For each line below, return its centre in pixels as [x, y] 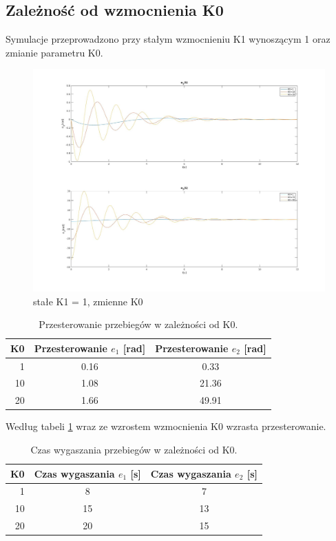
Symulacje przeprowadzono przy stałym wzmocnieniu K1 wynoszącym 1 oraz [168, 39]
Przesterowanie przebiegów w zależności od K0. [138, 324]
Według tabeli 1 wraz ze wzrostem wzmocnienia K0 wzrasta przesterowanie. [166, 426]
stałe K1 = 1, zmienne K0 [88, 301]
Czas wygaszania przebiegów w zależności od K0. [134, 449]
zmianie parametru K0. [54, 52]
